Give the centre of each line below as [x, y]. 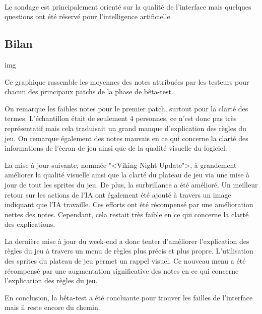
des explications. [30, 224]
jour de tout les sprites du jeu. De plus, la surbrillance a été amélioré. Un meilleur [131, 184]
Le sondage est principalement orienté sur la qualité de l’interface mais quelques [128, 6]
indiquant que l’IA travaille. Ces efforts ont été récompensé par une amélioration [129, 204]
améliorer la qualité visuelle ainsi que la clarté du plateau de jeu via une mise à [127, 175]
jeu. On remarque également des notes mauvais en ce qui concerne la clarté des [126, 138]
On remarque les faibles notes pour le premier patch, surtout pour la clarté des [126, 108]
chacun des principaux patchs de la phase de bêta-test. [89, 91]
